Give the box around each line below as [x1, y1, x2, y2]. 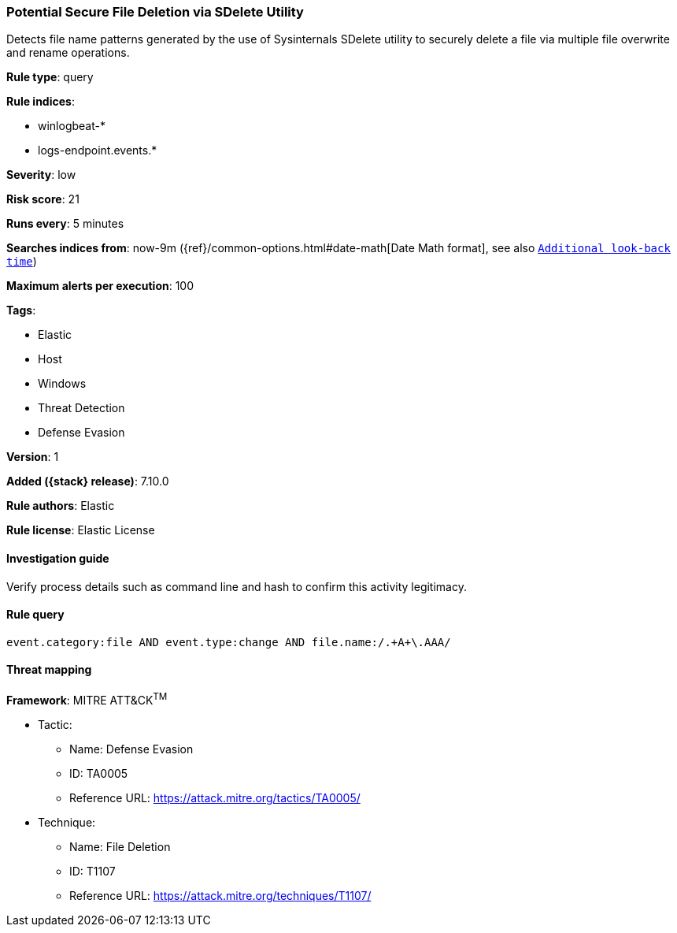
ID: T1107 [69, 864, 116, 878]
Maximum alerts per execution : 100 [6, 279, 194, 293]
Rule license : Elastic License [6, 523, 155, 537]
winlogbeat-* [38, 119, 105, 133]
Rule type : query [6, 70, 94, 84]
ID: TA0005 [69, 766, 128, 780]
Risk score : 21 [6, 192, 80, 206]
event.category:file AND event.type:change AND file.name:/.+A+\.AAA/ [6, 635, 451, 649]
